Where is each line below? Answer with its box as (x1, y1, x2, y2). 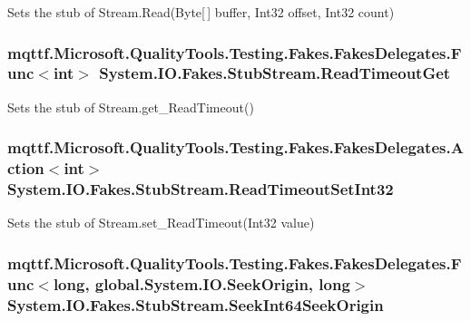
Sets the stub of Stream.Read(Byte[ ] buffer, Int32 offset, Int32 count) (7, 3, 395, 21)
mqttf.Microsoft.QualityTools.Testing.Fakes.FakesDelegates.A (7, 136, 464, 159)
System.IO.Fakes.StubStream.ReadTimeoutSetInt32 (7, 178, 394, 200)
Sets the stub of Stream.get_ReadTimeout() (7, 97, 254, 116)
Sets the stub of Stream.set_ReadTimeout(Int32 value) (7, 213, 315, 232)
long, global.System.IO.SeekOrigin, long (53, 272, 350, 295)
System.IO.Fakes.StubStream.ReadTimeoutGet (99, 62, 451, 84)
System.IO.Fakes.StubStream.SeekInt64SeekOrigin (7, 293, 384, 316)
